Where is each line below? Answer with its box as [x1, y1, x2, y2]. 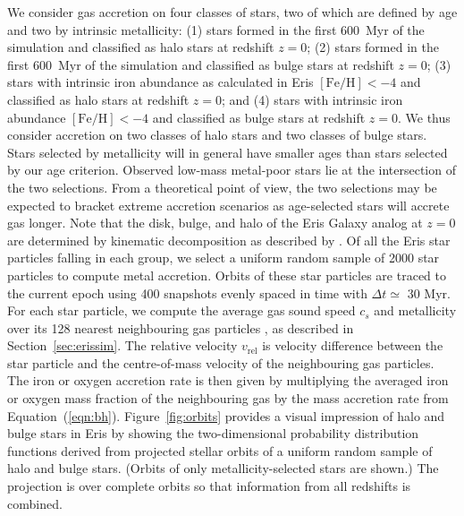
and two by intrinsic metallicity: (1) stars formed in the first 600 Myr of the [7, 20, 425, 39]
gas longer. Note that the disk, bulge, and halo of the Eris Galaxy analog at [7, 213, 423, 232]
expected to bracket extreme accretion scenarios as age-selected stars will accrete [7, 195, 450, 214]
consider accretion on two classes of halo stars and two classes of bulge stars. [7, 125, 427, 144]
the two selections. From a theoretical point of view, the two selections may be [7, 177, 437, 196]
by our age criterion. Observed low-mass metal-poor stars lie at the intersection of [7, 160, 456, 179]
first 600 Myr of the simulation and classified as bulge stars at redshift [7, 55, 394, 73]
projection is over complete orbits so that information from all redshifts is [7, 477, 411, 495]
